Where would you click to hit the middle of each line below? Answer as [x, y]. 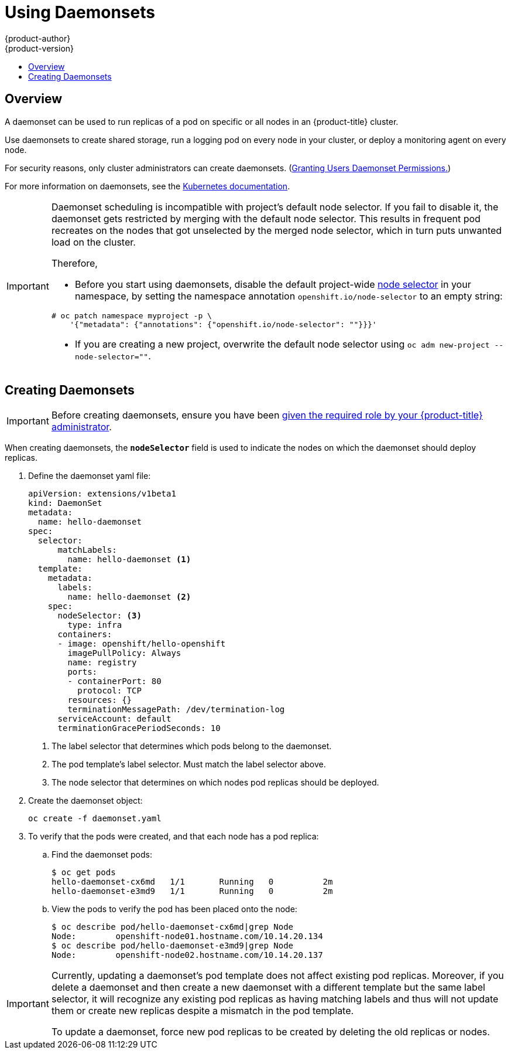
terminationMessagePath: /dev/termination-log [176, 710]
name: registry [102, 663]
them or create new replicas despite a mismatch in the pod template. [203, 1011]
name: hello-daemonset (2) [129, 597]
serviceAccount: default [114, 719]
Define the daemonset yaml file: [90, 476]
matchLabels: [87, 550]
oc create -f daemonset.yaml [95, 819]
